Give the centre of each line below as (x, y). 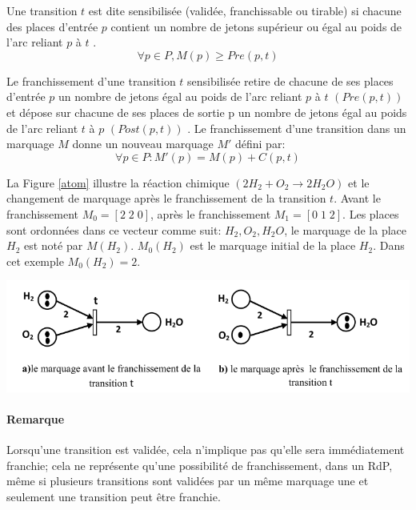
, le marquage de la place (345, 229)
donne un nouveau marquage (143, 144)
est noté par (53, 245)
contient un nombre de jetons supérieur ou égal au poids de (256, 26)
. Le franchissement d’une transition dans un (297, 128)
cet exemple (35, 261)
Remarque (36, 418)
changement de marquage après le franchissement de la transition (166, 198)
